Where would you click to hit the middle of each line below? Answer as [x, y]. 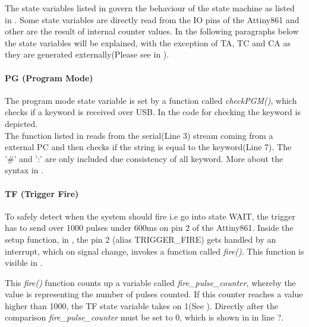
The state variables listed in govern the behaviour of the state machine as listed [150, 8]
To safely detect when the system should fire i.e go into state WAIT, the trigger [150, 216]
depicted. [21, 123]
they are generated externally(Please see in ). [87, 54]
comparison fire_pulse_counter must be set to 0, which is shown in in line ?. [144, 317]
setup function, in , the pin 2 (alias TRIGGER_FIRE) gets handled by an [141, 239]
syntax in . [24, 170]
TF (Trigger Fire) [42, 193]
